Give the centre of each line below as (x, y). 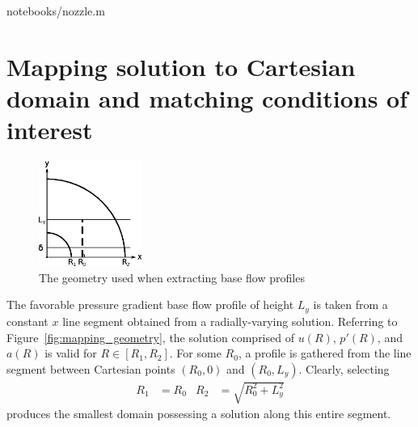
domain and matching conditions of (207, 97)
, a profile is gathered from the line (325, 353)
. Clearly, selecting (344, 368)
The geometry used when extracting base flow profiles (172, 277)
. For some (195, 353)
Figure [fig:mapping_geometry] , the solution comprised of (150, 337)
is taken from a (350, 304)
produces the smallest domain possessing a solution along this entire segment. (199, 414)
